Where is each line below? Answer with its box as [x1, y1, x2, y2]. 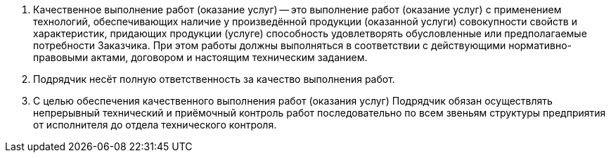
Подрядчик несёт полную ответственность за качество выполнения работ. [33, 73, 395, 85]
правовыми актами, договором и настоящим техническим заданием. [33, 51, 368, 63]
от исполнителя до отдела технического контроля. [33, 119, 277, 131]
